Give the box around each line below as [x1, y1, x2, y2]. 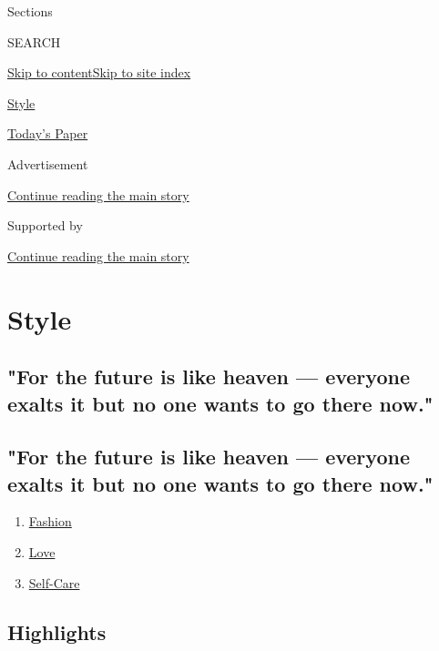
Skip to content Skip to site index [7, 63, 191, 82]
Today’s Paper [7, 124, 88, 143]
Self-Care [28, 573, 80, 592]
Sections [7, 2, 53, 20]
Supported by [7, 216, 83, 235]
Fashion [28, 512, 72, 531]
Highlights [7, 617, 107, 646]
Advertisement [7, 154, 88, 173]
